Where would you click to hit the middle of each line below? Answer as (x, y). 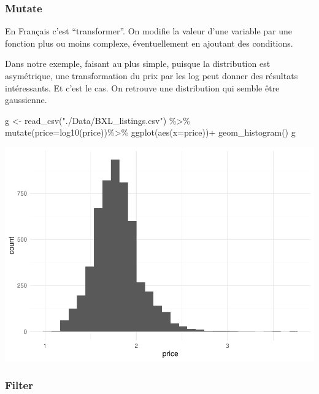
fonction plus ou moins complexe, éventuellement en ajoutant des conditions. (149, 43)
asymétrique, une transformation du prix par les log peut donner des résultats (152, 75)
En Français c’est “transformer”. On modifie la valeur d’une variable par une (148, 31)
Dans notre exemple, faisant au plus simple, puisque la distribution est (138, 64)
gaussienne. (26, 100)
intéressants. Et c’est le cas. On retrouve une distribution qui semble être (142, 87)
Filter (19, 385)
